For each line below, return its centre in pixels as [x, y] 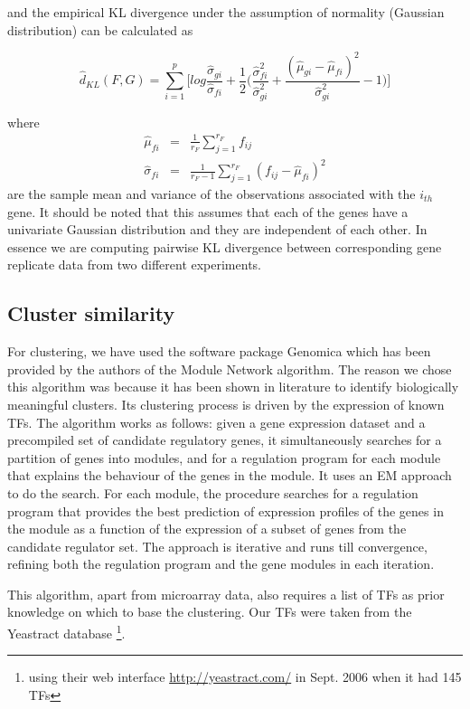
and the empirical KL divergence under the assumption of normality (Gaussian [226, 12]
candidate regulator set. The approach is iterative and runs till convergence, [217, 546]
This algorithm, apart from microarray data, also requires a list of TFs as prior [226, 594]
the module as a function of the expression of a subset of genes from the [207, 529]
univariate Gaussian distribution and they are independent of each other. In [217, 229]
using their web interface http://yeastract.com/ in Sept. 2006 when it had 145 [245, 677]
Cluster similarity [91, 313]
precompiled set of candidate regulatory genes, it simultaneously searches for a [225, 440]
